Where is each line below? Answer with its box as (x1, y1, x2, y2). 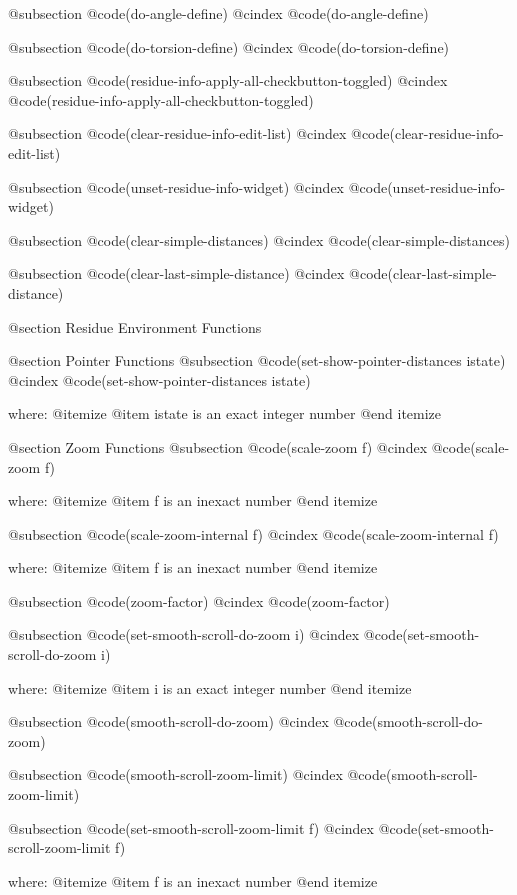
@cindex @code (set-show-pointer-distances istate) (8, 369, 311, 390)
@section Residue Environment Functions (8, 316, 262, 337)
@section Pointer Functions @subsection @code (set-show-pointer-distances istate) (8, 350, 506, 371)
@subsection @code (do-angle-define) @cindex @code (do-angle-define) (8, 3, 429, 23)
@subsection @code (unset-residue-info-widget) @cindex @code (8, 176, 388, 197)
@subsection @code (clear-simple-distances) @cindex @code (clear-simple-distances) (8, 229, 510, 250)
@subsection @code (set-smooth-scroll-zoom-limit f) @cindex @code (8, 817, 418, 838)
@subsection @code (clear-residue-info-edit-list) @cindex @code (8, 123, 390, 144)
